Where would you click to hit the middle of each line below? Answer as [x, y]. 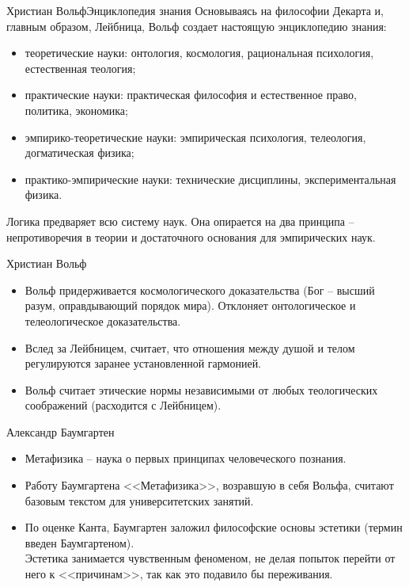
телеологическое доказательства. [103, 320]
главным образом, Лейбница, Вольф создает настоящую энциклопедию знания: [197, 26]
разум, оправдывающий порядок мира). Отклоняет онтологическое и [190, 305]
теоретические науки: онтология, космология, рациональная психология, [199, 53]
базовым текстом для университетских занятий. [139, 500]
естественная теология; [80, 68]
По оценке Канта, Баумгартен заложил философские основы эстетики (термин [214, 527]
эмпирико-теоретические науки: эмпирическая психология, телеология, [195, 137]
